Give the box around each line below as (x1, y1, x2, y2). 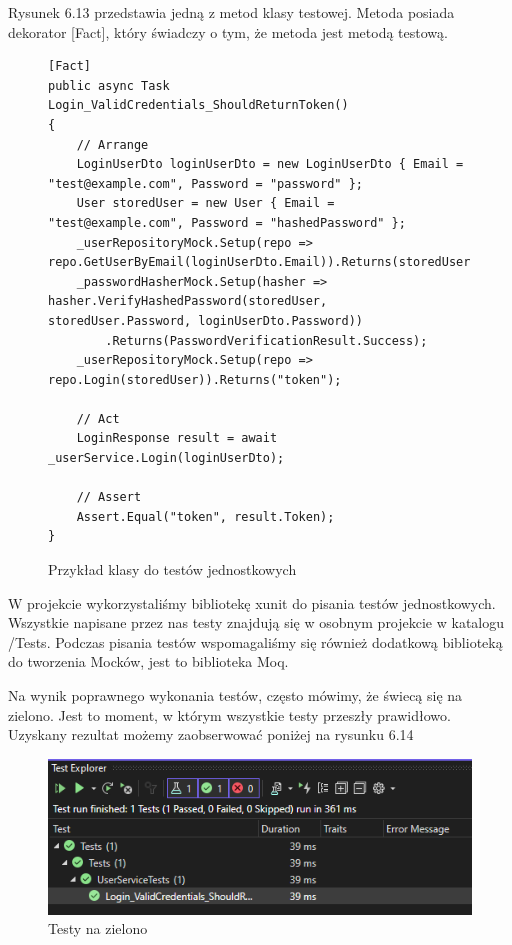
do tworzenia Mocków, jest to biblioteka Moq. (8, 651, 289, 672)
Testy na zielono (48, 918, 148, 939)
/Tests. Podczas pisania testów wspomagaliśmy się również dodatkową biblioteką (8, 631, 503, 652)
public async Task (48, 78, 170, 93)
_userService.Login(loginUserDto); (48, 451, 285, 466)
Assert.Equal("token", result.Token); (76, 509, 335, 524)
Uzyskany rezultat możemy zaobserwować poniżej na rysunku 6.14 (8, 724, 414, 745)
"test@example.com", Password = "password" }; (48, 176, 363, 191)
